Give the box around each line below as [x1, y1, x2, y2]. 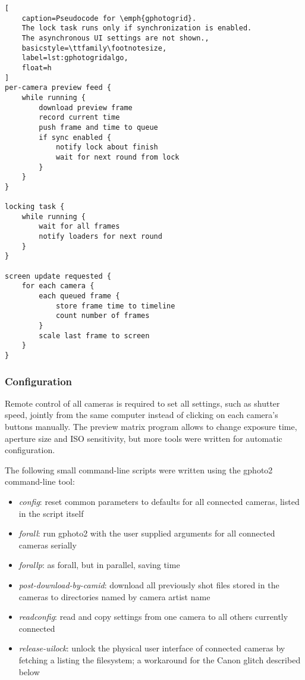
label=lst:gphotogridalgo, [21, 54, 128, 63]
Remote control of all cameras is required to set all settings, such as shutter [5, 397, 280, 409]
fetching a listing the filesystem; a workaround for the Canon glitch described [18, 653, 301, 666]
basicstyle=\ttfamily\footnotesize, [21, 43, 167, 52]
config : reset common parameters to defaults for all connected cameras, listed [18, 495, 300, 507]
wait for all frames [39, 222, 120, 231]
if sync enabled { [39, 133, 111, 142]
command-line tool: [5, 475, 75, 488]
